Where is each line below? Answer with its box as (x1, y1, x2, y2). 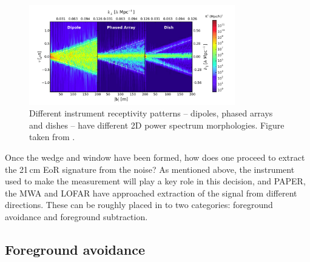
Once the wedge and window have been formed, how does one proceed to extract (5, 151, 305, 163)
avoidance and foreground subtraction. (5, 210, 148, 223)
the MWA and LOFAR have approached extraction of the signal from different (5, 186, 297, 199)
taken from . (29, 130, 75, 143)
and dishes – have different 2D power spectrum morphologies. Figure (29, 118, 285, 131)
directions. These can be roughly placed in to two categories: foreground (5, 198, 273, 211)
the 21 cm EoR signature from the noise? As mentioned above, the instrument (5, 163, 295, 175)
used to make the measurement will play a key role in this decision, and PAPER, (5, 175, 306, 187)
